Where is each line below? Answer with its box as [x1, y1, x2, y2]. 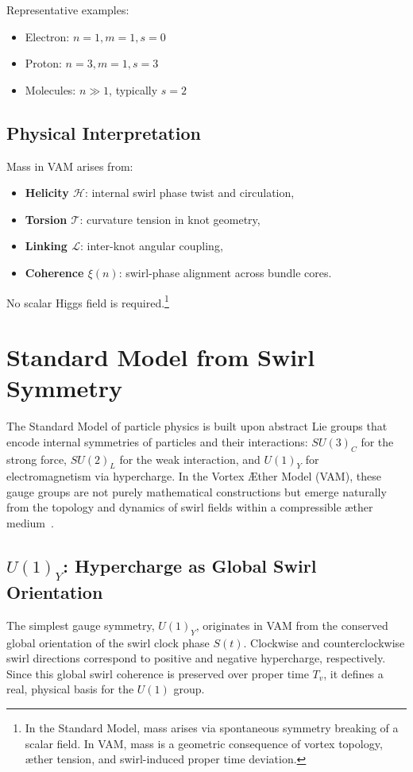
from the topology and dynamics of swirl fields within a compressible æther [6, 499, 373, 515]
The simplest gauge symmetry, [6, 616, 155, 633]
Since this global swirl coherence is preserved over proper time [6, 665, 309, 681]
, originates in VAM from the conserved [195, 616, 388, 633]
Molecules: [25, 81, 76, 98]
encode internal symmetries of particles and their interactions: [6, 433, 308, 450]
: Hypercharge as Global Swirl [63, 554, 317, 578]
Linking [25, 237, 68, 254]
